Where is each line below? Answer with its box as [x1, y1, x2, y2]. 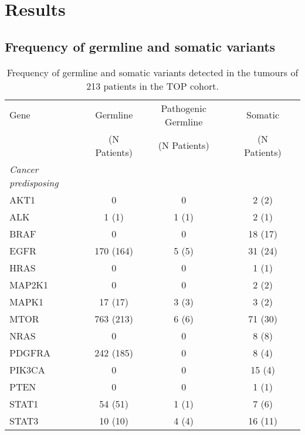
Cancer [9, 162, 39, 176]
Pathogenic [161, 101, 206, 115]
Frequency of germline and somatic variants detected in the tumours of [6, 65, 299, 79]
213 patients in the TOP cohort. [86, 79, 219, 93]
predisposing [9, 175, 59, 189]
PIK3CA [9, 362, 45, 376]
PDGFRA [9, 345, 50, 359]
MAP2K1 [9, 277, 49, 291]
